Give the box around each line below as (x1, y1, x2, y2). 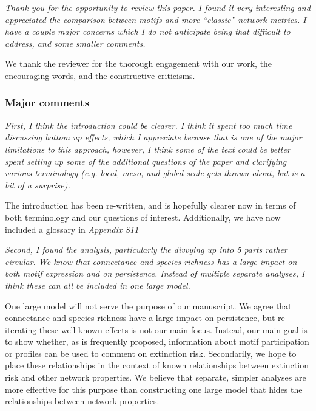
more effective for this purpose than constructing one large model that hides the (5, 382, 303, 395)
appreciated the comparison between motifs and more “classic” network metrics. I (5, 13, 306, 26)
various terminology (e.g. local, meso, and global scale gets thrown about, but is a (5, 167, 305, 179)
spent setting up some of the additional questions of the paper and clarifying (5, 154, 287, 167)
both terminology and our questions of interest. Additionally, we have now (5, 210, 281, 223)
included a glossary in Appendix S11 (5, 223, 139, 235)
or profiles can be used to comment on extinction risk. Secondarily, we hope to (5, 347, 297, 359)
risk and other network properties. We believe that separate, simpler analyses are (5, 371, 306, 384)
